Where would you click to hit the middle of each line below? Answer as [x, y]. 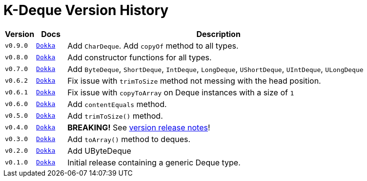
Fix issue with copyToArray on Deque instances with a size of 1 [181, 92]
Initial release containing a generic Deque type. [154, 162]
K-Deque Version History [86, 10]
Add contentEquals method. [117, 104]
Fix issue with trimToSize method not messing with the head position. [194, 81]
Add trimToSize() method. [115, 116]
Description [218, 34]
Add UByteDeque [99, 151]
